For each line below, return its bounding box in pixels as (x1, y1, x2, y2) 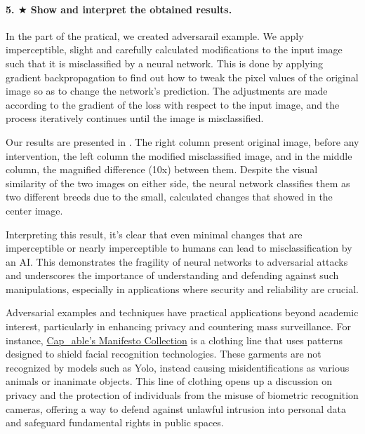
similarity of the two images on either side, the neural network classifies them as (6, 175, 350, 190)
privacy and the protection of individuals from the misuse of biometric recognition (6, 388, 359, 402)
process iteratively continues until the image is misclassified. (6, 111, 264, 126)
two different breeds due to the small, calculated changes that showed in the (6, 189, 333, 204)
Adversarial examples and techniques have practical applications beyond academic (6, 305, 359, 320)
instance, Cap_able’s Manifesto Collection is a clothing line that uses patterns (6, 332, 343, 347)
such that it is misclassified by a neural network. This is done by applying (6, 55, 324, 70)
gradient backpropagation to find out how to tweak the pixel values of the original (6, 69, 359, 84)
